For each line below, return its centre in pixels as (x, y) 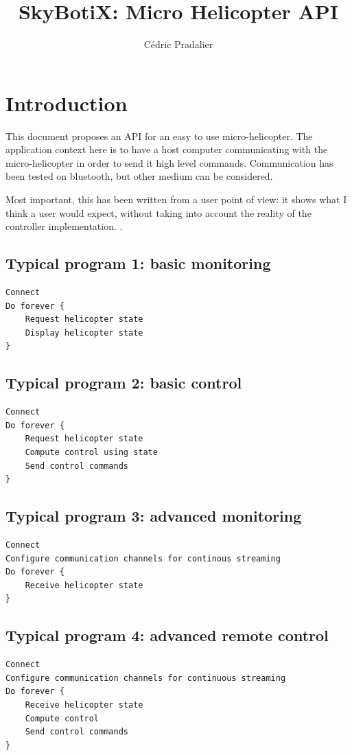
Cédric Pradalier (178, 44)
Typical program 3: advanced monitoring (154, 516)
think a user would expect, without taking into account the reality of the (159, 212)
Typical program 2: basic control (124, 383)
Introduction (67, 103)
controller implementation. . (64, 226)
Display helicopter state (84, 333)
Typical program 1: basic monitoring (138, 263)
